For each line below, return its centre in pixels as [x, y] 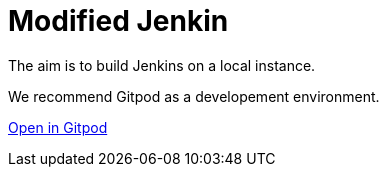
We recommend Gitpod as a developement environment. [194, 96]
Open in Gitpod [58, 127]
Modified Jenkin [118, 21]
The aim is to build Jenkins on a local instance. [162, 65]
